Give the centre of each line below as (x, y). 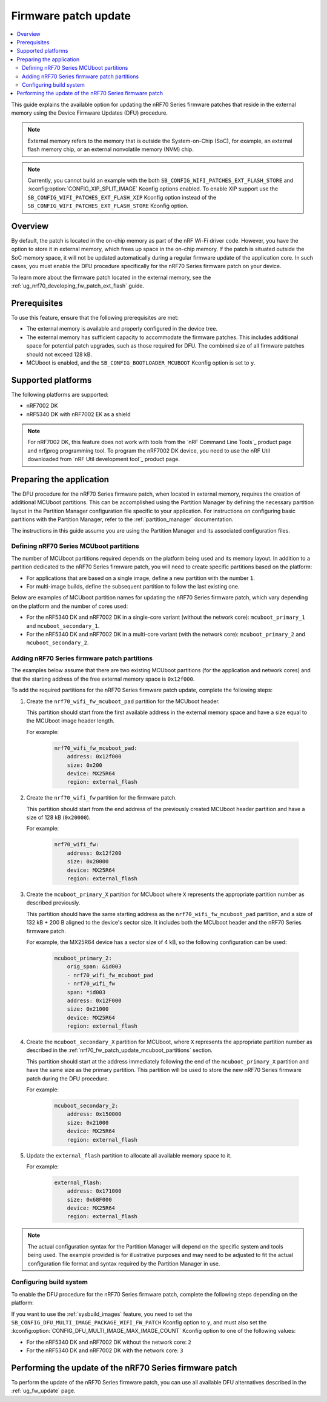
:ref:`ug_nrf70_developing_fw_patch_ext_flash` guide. (78, 286)
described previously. (53, 903)
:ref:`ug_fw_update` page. (43, 1391)
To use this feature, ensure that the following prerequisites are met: (95, 317)
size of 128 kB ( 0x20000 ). (58, 817)
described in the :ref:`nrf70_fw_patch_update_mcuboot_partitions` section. (120, 1050)
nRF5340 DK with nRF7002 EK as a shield (78, 414)
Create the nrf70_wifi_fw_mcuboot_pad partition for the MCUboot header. (123, 701)
